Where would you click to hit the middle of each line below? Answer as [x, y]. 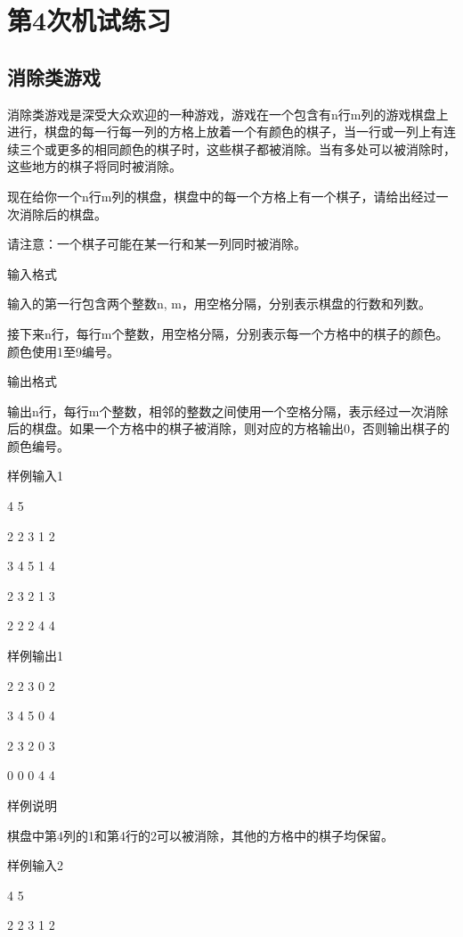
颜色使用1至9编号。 [63, 351]
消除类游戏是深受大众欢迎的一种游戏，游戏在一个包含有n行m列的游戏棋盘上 [228, 114]
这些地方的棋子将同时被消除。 [94, 166]
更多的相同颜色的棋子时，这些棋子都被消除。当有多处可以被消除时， [256, 148]
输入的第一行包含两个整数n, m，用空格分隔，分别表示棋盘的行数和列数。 [219, 304]
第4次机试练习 [89, 20]
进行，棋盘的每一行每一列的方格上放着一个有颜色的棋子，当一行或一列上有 [225, 132]
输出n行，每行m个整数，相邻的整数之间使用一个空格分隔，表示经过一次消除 [228, 411]
